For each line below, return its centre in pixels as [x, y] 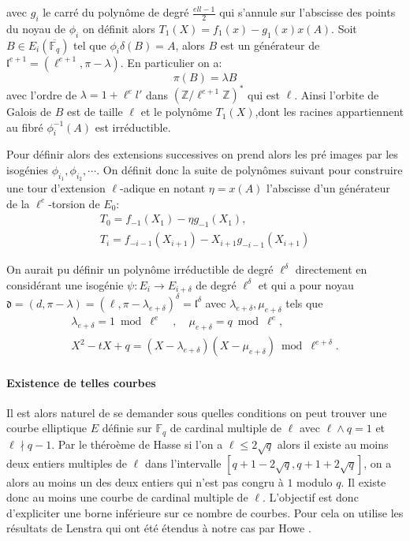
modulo [315, 481]
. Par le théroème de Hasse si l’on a [137, 444]
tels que [304, 302]
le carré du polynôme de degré [116, 12]
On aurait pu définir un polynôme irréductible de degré [140, 269]
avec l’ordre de [42, 94]
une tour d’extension [56, 188]
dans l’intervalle [183, 463]
